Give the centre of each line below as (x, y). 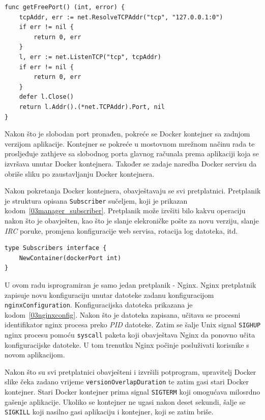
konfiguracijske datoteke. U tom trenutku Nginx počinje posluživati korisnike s (127, 344)
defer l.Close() (47, 97)
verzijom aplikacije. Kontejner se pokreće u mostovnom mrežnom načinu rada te (130, 143)
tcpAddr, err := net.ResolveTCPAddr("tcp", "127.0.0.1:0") (121, 17)
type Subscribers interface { (56, 248)
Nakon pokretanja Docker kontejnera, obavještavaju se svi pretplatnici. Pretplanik (133, 191)
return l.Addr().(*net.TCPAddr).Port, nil (92, 107)
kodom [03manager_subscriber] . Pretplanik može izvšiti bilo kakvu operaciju (125, 211)
